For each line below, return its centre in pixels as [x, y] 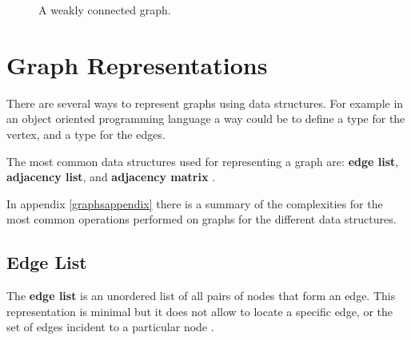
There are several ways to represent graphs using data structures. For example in [205, 103]
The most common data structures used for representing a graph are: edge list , [203, 161]
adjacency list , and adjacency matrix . [111, 177]
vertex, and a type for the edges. [86, 134]
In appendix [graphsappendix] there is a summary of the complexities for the [195, 203]
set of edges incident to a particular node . [110, 327]
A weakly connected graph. [105, 10]
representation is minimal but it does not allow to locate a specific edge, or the [200, 311]
